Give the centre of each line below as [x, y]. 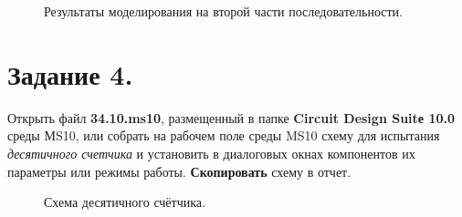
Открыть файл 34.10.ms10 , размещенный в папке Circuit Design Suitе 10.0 [231, 117]
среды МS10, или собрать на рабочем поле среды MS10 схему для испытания [224, 135]
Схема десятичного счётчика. [125, 202]
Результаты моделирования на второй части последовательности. [223, 11]
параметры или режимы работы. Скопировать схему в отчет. [179, 171]
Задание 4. [70, 73]
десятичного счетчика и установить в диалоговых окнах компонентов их [211, 153]
